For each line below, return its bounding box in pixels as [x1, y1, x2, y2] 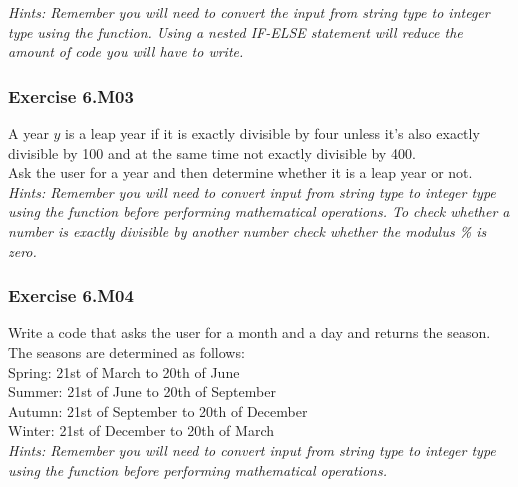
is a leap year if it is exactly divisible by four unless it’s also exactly [65, 123, 480, 143]
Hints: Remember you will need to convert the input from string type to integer [8, 2, 490, 22]
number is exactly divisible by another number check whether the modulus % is [8, 220, 487, 241]
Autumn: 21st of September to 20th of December [8, 400, 308, 421]
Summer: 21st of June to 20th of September [8, 381, 276, 402]
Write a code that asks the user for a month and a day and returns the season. [8, 322, 491, 343]
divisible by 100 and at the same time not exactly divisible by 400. [8, 142, 416, 163]
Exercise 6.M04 [8, 283, 134, 308]
